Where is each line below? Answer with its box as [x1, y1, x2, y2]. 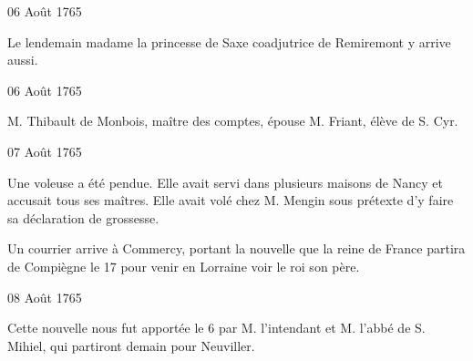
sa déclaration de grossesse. [7, 208, 159, 227]
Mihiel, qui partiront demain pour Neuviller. [7, 335, 255, 355]
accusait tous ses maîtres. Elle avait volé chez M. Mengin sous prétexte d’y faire [7, 191, 454, 210]
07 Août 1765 [7, 141, 82, 160]
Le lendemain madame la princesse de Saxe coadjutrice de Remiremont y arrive [7, 32, 451, 51]
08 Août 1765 [7, 287, 82, 306]
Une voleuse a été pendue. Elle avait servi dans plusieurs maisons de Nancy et [7, 172, 443, 191]
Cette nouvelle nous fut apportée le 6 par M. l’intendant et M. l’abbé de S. [7, 318, 426, 337]
